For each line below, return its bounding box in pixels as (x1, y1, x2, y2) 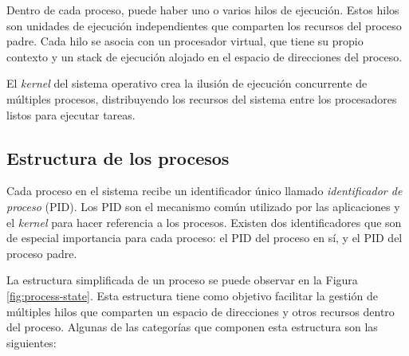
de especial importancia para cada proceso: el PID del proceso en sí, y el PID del (6, 229, 403, 246)
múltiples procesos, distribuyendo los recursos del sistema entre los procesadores (6, 90, 397, 107)
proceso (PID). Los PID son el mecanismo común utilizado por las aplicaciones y (6, 198, 400, 214)
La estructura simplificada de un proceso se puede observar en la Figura (6, 272, 358, 288)
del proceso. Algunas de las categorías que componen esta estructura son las (6, 319, 378, 335)
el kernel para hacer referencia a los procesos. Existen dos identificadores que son (6, 213, 402, 230)
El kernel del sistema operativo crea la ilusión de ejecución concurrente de (6, 75, 368, 92)
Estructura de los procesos (6, 145, 230, 170)
